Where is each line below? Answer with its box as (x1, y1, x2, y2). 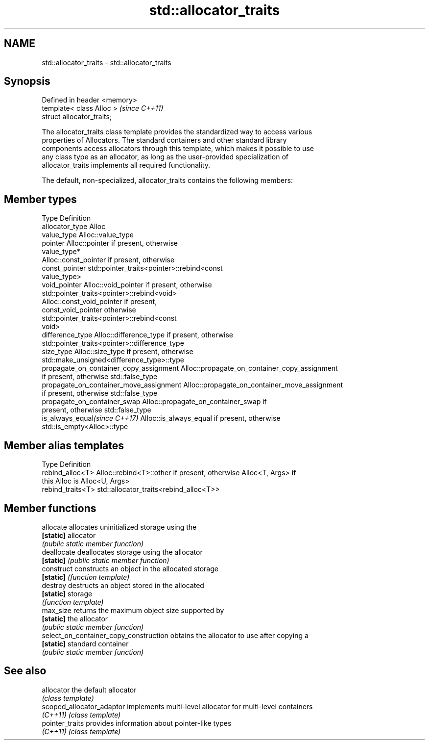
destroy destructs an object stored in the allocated (42, 581, 204, 590)
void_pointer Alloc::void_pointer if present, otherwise (42, 281, 212, 289)
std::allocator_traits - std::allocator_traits (42, 58, 171, 67)
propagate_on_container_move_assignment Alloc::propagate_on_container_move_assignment (42, 381, 343, 389)
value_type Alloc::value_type (42, 231, 134, 239)
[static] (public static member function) (42, 556, 169, 564)
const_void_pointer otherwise (42, 306, 136, 314)
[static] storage (42, 589, 93, 598)
